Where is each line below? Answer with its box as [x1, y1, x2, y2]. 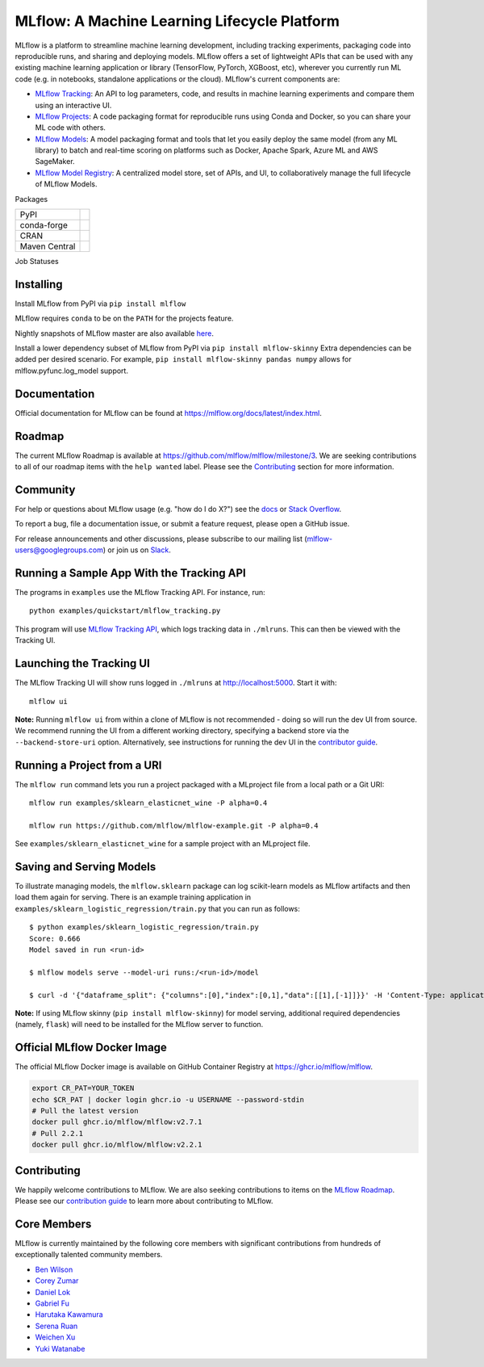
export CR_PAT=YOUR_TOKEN [31, 1084, 135, 1093]
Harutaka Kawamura [35, 1310, 104, 1319]
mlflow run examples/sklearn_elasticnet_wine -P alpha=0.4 [29, 799, 268, 807]
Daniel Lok [35, 1287, 71, 1297]
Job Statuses [15, 257, 60, 266]
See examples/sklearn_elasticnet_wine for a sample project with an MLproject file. [15, 839, 311, 849]
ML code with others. [35, 123, 106, 132]
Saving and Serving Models [15, 860, 156, 874]
